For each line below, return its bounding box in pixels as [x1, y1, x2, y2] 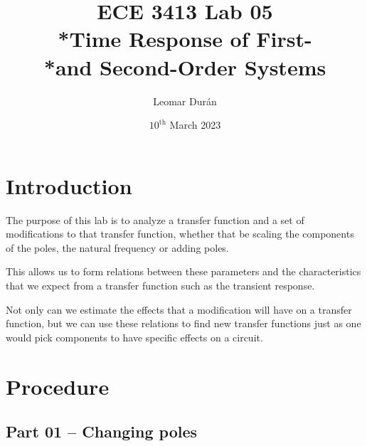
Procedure [6, 371, 110, 400]
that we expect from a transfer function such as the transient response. [6, 278, 315, 292]
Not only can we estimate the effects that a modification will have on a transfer [6, 302, 352, 317]
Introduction [6, 171, 132, 200]
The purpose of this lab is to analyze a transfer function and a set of [6, 212, 304, 227]
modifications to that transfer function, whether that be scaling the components [6, 226, 354, 241]
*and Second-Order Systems [43, 52, 326, 81]
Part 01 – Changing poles [6, 420, 198, 442]
